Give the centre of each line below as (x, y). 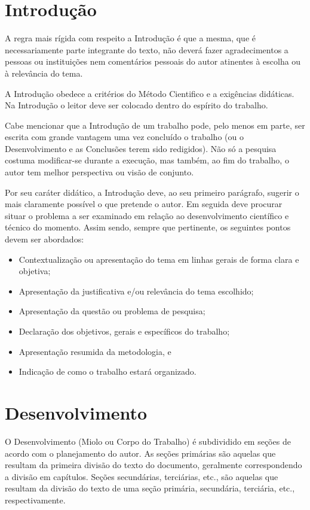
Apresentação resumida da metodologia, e (95, 351)
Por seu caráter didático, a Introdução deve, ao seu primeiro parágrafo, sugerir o (152, 192)
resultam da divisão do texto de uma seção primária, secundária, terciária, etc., (150, 488)
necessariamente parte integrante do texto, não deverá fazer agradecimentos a (147, 49)
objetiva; (35, 271)
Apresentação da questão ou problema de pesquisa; (112, 311)
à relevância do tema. (44, 73)
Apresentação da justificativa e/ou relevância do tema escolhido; (136, 291)
